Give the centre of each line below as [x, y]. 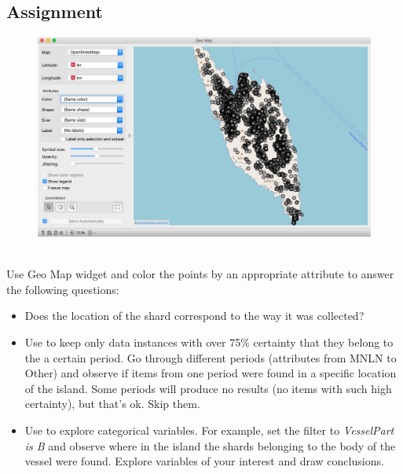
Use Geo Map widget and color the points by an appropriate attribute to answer [200, 274]
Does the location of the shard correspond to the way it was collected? [194, 316]
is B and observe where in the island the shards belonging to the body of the [210, 445]
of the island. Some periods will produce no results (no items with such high [208, 388]
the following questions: [63, 289]
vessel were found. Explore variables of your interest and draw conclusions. [204, 461]
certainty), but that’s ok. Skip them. [112, 404]
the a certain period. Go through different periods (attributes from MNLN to [211, 357]
